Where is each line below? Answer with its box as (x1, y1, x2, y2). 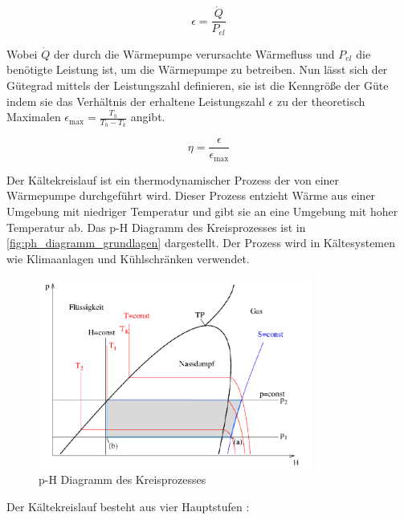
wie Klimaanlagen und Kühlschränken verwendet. (6, 250, 250, 266)
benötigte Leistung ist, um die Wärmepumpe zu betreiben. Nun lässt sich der (6, 61, 388, 78)
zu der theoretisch (276, 92, 365, 109)
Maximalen (6, 108, 61, 125)
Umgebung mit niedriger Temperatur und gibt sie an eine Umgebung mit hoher (6, 203, 398, 220)
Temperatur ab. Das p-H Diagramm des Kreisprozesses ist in (6, 218, 306, 235)
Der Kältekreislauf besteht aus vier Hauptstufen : (6, 498, 250, 514)
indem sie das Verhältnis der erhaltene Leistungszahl (6, 92, 265, 109)
